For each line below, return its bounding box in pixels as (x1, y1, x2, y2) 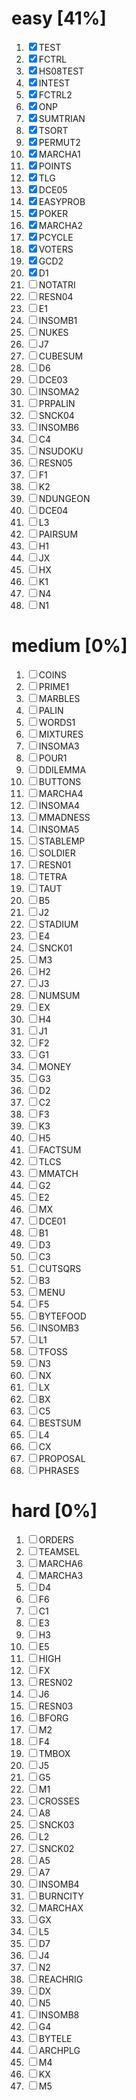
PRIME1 (38, 680, 70, 692)
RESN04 (38, 290, 74, 302)
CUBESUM (38, 350, 84, 362)
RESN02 (38, 1676, 74, 1688)
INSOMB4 (38, 1878, 80, 1890)
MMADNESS (38, 811, 91, 823)
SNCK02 (38, 1842, 75, 1854)
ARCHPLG (38, 2044, 81, 2056)
